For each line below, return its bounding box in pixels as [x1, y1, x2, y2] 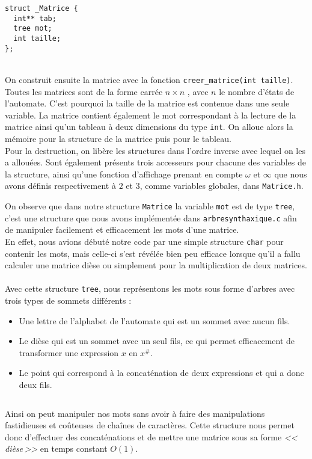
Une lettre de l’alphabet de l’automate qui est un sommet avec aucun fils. [19, 314, 290, 327]
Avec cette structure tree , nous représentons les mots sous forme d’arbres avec [5, 282, 295, 295]
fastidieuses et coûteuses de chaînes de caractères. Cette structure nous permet [5, 419, 295, 431]
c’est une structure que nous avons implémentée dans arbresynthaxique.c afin [5, 211, 297, 224]
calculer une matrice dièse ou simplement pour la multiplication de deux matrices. [5, 259, 307, 271]
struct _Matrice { [5, 4, 78, 13]
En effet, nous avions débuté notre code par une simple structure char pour [5, 235, 284, 247]
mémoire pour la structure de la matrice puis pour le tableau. [5, 132, 231, 144]
